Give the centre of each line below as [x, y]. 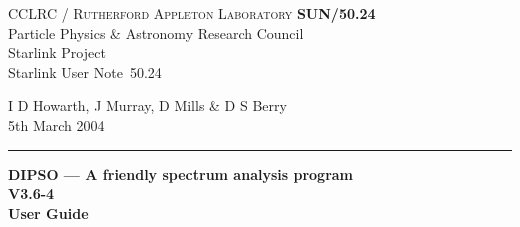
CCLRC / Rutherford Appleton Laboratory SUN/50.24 [192, 13]
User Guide [48, 212]
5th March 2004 [56, 124]
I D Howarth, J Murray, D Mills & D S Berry [147, 105]
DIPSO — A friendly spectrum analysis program [181, 173]
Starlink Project [57, 52]
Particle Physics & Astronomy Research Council [156, 32]
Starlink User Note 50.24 [85, 71]
